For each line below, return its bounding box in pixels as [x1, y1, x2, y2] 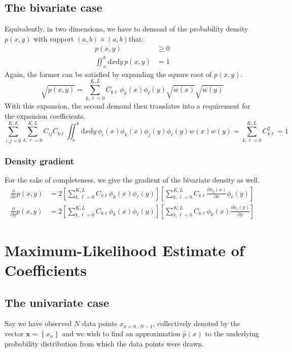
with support [33, 33, 74, 44]
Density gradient [5, 154, 74, 167]
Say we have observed [5, 318, 72, 329]
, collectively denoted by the [153, 318, 240, 329]
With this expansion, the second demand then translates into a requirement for [5, 100, 251, 111]
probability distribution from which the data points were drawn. [5, 338, 204, 348]
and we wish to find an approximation [62, 328, 180, 339]
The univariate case [5, 294, 109, 310]
